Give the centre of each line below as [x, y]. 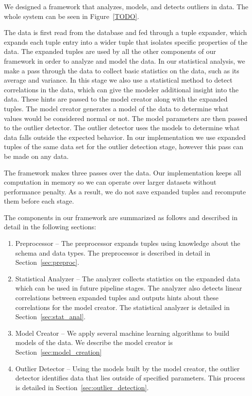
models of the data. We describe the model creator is [94, 342]
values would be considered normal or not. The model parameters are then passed [126, 118]
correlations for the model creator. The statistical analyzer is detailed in [122, 307]
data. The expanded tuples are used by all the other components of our [110, 51]
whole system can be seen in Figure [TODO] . [72, 16]
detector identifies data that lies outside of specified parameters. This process [130, 378]
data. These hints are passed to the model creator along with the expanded [116, 99]
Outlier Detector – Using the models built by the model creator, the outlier [127, 368]
